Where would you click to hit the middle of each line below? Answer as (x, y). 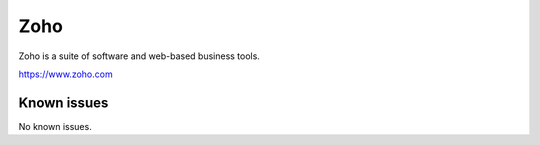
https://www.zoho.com (66, 74)
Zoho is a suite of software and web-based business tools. (139, 56)
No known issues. (55, 126)
